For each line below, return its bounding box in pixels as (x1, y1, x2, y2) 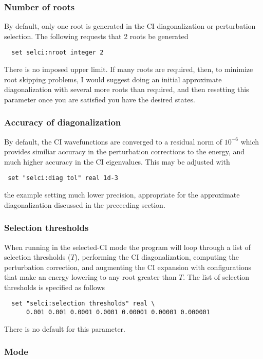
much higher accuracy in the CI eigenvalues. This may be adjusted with (4, 156, 230, 167)
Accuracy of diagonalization (4, 116, 121, 129)
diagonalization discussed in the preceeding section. (4, 199, 165, 210)
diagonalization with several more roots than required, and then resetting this (4, 84, 249, 95)
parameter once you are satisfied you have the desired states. (4, 94, 195, 104)
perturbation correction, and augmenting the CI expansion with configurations (4, 261, 252, 272)
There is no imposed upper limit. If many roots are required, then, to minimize (4, 64, 253, 75)
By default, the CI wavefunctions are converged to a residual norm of (4, 136, 222, 147)
